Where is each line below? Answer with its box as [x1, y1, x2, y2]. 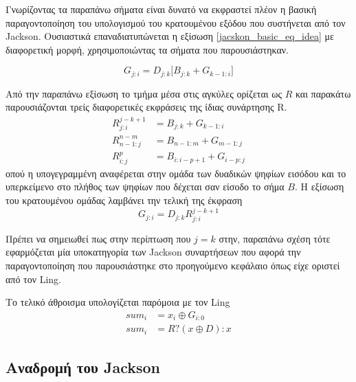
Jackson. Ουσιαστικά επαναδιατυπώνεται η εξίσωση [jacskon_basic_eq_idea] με [5, 29, 334, 43]
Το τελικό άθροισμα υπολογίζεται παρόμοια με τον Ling [5, 295, 230, 309]
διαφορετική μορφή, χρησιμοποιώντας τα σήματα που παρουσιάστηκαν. [5, 42, 289, 56]
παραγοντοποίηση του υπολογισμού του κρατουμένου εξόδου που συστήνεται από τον [5, 15, 346, 30]
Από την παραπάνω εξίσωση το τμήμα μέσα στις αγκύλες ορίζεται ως [5, 86, 282, 100]
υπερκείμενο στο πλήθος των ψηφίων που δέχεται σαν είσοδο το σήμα [5, 179, 285, 194]
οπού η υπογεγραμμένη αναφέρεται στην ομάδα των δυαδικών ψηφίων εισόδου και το [5, 166, 346, 180]
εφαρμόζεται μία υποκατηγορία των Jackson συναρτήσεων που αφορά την [5, 245, 301, 259]
